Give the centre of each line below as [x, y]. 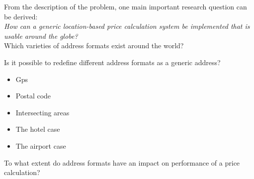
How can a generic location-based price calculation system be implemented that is [127, 26]
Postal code [33, 96]
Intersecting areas [42, 112]
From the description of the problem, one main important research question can [126, 6]
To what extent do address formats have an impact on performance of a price [122, 162]
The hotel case [38, 129]
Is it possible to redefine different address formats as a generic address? [112, 62]
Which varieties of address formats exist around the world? [94, 45]
